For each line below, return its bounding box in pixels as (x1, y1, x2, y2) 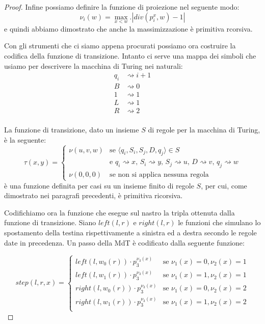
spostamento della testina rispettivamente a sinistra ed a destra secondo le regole (4, 227, 257, 237)
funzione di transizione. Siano (4, 217, 96, 228)
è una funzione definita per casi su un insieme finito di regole (4, 180, 194, 191)
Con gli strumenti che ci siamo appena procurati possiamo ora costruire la (4, 40, 236, 51)
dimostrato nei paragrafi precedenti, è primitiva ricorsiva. (4, 190, 183, 201)
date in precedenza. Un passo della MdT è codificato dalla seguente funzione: (4, 237, 245, 248)
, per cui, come (201, 180, 247, 191)
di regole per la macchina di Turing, (148, 124, 260, 135)
